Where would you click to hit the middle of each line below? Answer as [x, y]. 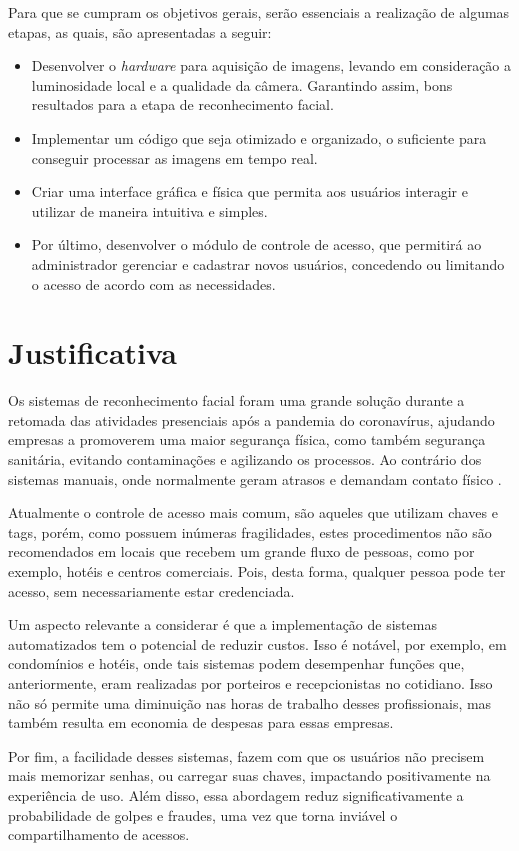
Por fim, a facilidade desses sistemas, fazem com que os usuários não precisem [246, 755]
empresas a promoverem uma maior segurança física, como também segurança [247, 439]
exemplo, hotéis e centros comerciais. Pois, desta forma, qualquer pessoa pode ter [257, 571]
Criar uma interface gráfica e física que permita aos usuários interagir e [249, 191]
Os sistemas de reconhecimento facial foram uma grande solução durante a [236, 400]
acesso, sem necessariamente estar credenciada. [151, 590]
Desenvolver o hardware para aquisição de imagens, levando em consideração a [271, 65]
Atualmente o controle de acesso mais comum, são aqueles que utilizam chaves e [253, 512]
